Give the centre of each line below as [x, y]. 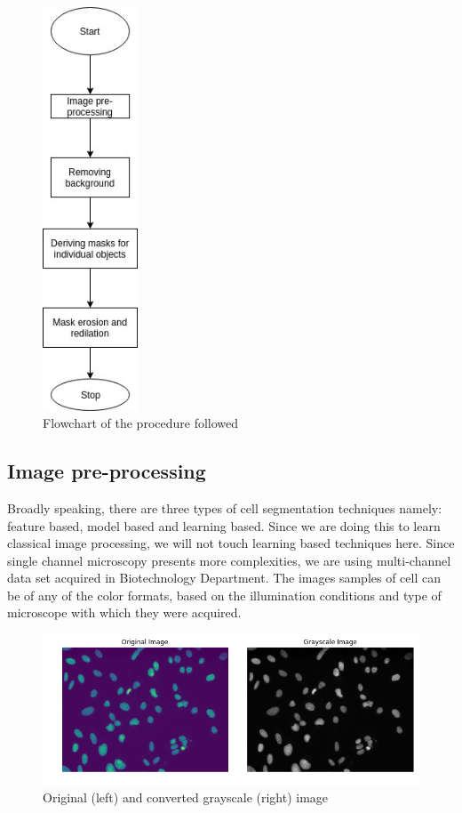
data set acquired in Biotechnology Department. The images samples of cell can [224, 578]
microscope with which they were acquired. [124, 612]
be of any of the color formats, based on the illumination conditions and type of [224, 595]
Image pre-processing [107, 471]
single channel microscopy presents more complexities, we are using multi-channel [229, 560]
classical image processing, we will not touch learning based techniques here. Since [231, 543]
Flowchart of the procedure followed [141, 423]
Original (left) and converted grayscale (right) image [186, 797]
